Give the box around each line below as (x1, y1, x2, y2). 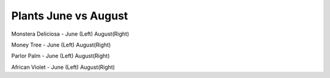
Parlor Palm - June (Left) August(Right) (11, 52, 110, 60)
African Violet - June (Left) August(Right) (11, 63, 116, 71)
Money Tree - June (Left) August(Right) (11, 41, 111, 48)
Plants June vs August (11, 9, 128, 22)
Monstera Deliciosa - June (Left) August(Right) (11, 30, 130, 37)
